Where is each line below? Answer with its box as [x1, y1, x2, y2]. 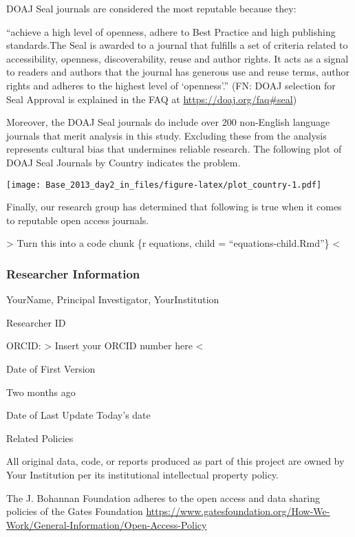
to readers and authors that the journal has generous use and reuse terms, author [6, 65, 350, 79]
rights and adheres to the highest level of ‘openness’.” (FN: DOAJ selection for [6, 78, 336, 92]
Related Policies [6, 430, 74, 445]
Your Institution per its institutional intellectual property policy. [6, 467, 279, 481]
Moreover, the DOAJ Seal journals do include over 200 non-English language [6, 115, 330, 129]
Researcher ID [6, 315, 66, 329]
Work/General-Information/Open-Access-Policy [6, 517, 207, 531]
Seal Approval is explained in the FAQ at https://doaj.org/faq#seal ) [6, 91, 297, 106]
